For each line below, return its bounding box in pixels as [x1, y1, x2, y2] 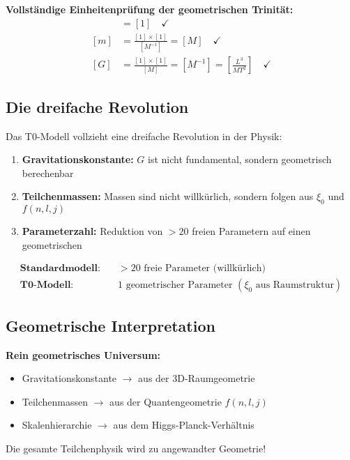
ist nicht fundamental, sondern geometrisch [148, 152, 332, 167]
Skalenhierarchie [22, 417, 92, 432]
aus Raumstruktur [255, 280, 334, 291]
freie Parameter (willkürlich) [144, 263, 266, 274]
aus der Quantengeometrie [109, 394, 222, 408]
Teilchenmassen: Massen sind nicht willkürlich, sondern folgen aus [22, 189, 314, 204]
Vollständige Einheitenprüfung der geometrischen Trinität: [6, 2, 294, 16]
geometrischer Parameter [125, 280, 233, 291]
